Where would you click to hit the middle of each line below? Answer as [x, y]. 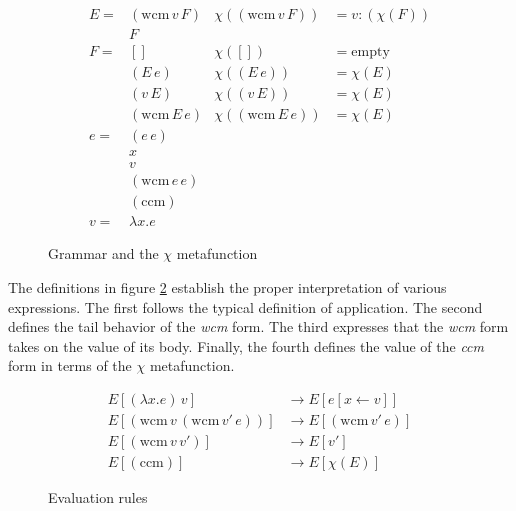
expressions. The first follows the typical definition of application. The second [245, 306]
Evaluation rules [98, 497]
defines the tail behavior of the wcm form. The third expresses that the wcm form [258, 326]
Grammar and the [103, 253]
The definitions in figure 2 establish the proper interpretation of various [227, 286]
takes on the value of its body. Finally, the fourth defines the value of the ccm [246, 345]
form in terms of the [70, 365]
